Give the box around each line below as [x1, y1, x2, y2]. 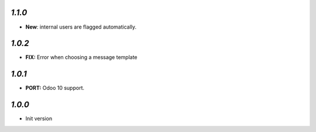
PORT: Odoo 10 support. [25, 85, 85, 92]
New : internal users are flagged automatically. [25, 23, 137, 30]
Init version [25, 115, 53, 122]
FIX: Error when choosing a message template [25, 54, 138, 61]
